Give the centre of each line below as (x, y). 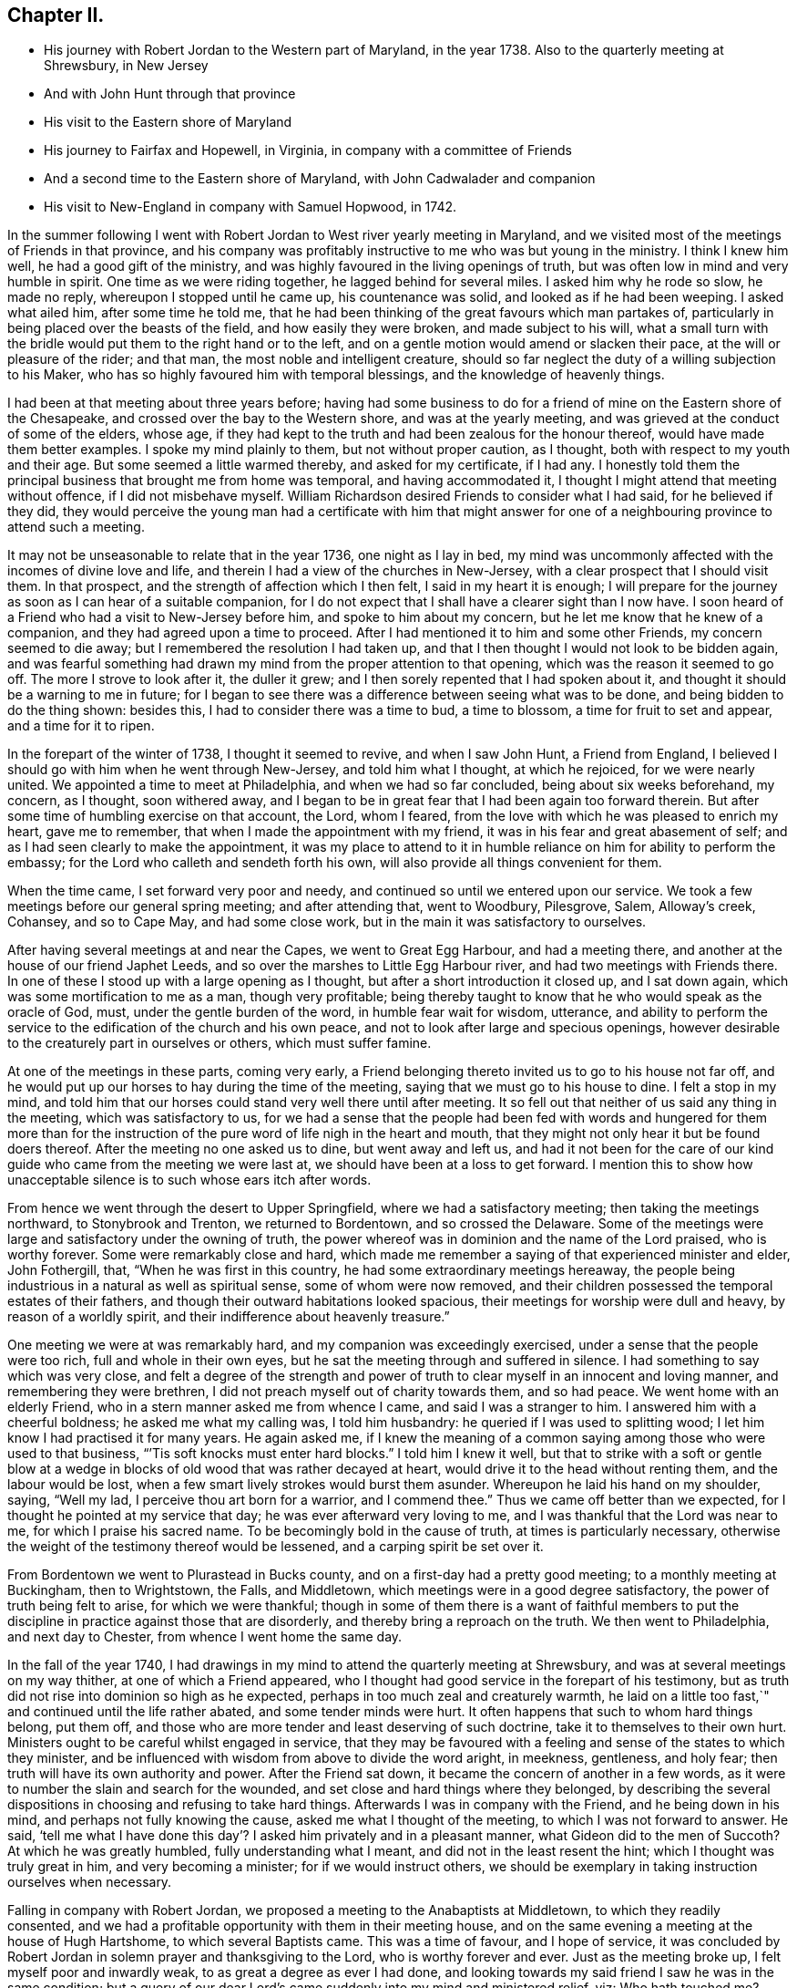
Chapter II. (56, 15)
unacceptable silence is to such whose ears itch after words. (189, 1180)
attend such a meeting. (76, 527)
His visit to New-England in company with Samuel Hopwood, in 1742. (250, 207)
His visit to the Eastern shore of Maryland (168, 122)
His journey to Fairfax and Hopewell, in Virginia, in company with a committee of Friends (308, 150)
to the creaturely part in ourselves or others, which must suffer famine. (220, 1043)
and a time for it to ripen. (81, 726)
